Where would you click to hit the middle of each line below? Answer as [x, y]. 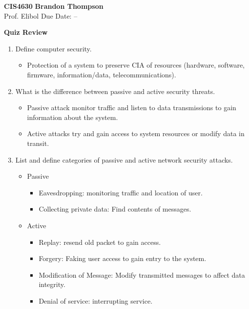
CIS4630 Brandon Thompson [54, 6]
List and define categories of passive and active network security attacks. [124, 159]
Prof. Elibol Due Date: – [41, 15]
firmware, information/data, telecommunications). [102, 74]
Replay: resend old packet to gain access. [100, 242]
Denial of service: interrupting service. [96, 300]
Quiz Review [26, 32]
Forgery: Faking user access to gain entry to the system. [123, 258]
